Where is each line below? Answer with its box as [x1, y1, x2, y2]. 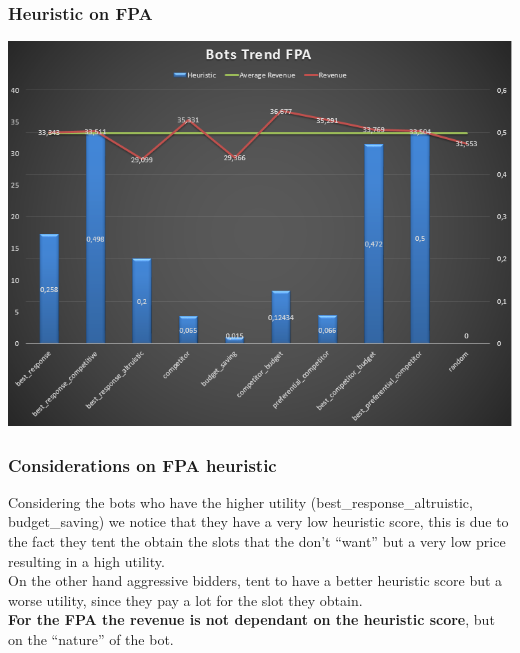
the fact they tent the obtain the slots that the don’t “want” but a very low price [8, 531, 506, 552]
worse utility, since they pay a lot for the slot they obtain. [8, 589, 363, 610]
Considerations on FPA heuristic [8, 452, 277, 477]
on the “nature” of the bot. [8, 629, 174, 650]
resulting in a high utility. [8, 550, 165, 571]
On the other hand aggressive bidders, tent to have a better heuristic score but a [8, 570, 503, 591]
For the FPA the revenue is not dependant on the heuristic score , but [8, 609, 495, 630]
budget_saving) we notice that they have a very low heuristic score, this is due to [8, 511, 509, 532]
